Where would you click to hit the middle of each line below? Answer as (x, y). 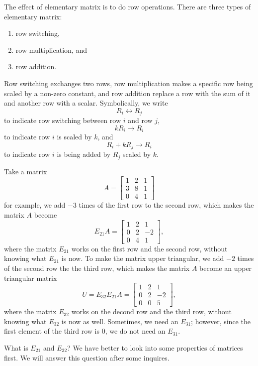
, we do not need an (135, 331)
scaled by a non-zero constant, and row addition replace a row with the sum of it (127, 93)
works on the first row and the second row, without (149, 248)
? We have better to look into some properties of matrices (155, 347)
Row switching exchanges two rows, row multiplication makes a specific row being (129, 83)
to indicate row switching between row (63, 120)
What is (16, 347)
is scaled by (74, 137)
